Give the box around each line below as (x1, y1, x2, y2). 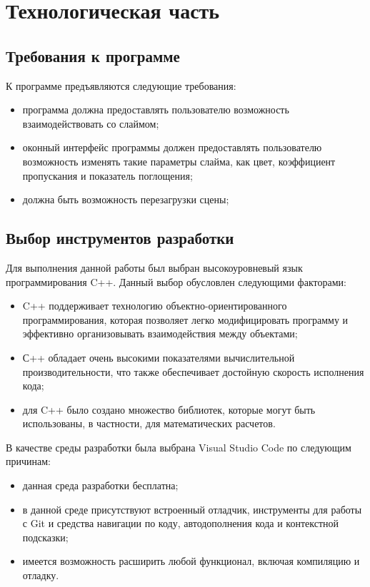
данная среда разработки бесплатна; (22, 478, 179, 493)
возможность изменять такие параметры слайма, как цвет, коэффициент (22, 153, 336, 168)
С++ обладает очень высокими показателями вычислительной (22, 349, 295, 364)
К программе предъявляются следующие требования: (6, 78, 236, 93)
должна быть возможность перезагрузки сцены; (22, 192, 229, 207)
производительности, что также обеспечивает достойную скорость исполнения (22, 364, 364, 379)
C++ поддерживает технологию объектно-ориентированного (22, 298, 287, 313)
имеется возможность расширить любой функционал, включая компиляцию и (22, 553, 360, 568)
